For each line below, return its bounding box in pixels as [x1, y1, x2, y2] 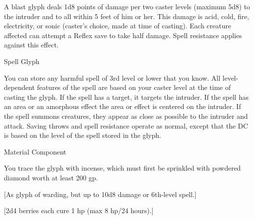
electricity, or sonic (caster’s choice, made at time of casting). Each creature [4, 21, 231, 31]
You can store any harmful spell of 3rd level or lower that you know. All [4, 72, 221, 83]
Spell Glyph [4, 56, 40, 66]
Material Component [4, 146, 67, 156]
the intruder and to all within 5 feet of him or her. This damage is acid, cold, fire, [4, 11, 249, 21]
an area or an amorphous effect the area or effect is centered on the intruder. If [4, 101, 241, 111]
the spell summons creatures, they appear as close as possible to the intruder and [4, 110, 248, 121]
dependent [4, 82, 35, 92]
